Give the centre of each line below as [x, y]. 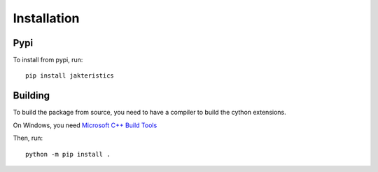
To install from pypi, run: [48, 60]
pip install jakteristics [70, 76]
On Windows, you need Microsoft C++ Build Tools [85, 125]
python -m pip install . [68, 154]
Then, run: [28, 138]
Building [31, 95]
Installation [46, 18]
